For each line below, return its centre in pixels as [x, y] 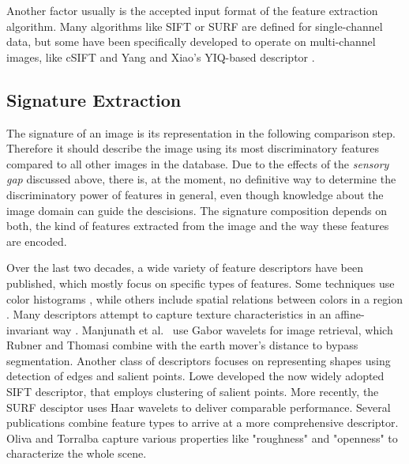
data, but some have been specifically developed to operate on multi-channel [191, 41]
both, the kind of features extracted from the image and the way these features [198, 226]
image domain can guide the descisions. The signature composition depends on [197, 210]
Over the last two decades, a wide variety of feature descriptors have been [185, 268]
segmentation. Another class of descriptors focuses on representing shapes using [199, 360]
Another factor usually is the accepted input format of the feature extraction [192, 10]
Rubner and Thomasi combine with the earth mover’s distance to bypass [182, 345]
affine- [350, 314]
